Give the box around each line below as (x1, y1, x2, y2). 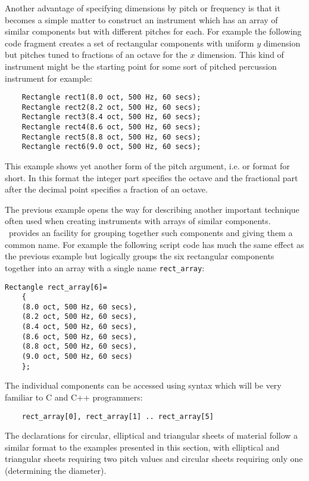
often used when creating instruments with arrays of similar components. (5, 215, 271, 227)
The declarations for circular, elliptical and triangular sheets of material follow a (5, 429, 298, 442)
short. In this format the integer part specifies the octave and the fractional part (5, 171, 298, 184)
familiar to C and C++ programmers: (5, 391, 143, 403)
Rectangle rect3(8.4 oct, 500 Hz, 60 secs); (21, 113, 201, 122)
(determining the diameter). (5, 464, 107, 477)
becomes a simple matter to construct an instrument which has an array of (5, 13, 278, 26)
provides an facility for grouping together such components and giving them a (8, 226, 293, 239)
